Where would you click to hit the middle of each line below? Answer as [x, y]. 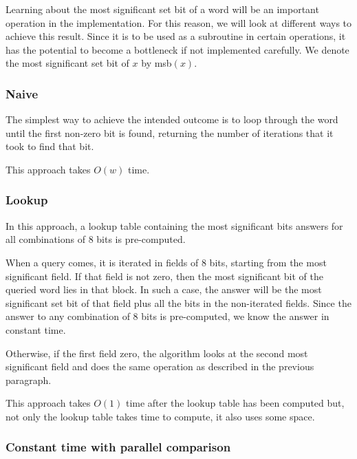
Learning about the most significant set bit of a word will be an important [162, 9]
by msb [156, 63]
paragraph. [29, 380]
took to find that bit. [50, 146]
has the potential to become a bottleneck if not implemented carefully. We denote [177, 49]
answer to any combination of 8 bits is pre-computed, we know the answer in [167, 316]
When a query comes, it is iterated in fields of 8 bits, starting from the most [166, 262]
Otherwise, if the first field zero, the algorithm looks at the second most [157, 353]
